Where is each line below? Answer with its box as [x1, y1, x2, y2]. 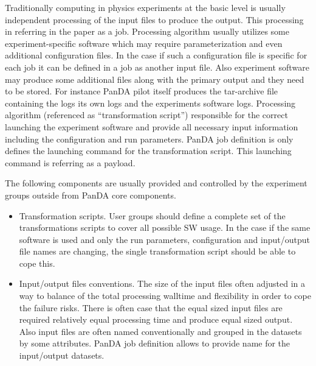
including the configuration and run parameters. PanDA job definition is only [5, 132, 294, 145]
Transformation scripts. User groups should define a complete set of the [19, 209, 286, 222]
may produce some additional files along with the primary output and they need [5, 72, 304, 85]
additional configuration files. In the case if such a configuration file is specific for [5, 49, 307, 62]
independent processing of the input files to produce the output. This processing [5, 13, 304, 26]
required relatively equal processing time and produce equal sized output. [19, 313, 293, 326]
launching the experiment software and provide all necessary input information [5, 120, 298, 133]
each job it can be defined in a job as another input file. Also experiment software [5, 60, 309, 73]
